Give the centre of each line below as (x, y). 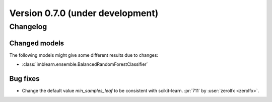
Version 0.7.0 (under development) (84, 13)
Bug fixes (24, 79)
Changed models (37, 43)
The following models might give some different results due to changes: (84, 55)
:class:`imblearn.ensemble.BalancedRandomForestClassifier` (85, 64)
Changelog (28, 27)
